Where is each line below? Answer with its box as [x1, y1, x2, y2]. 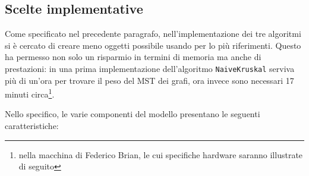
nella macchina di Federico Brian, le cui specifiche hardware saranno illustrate [18, 148, 303, 161]
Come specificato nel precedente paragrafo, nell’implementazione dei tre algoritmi [5, 27, 301, 40]
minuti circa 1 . [5, 86, 55, 100]
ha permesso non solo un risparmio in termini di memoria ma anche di [5, 51, 261, 63]
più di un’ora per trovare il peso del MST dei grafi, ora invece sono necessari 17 [5, 74, 294, 86]
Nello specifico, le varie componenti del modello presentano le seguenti [5, 108, 260, 120]
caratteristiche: [5, 120, 59, 132]
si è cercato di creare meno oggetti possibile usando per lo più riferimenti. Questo [5, 39, 301, 51]
